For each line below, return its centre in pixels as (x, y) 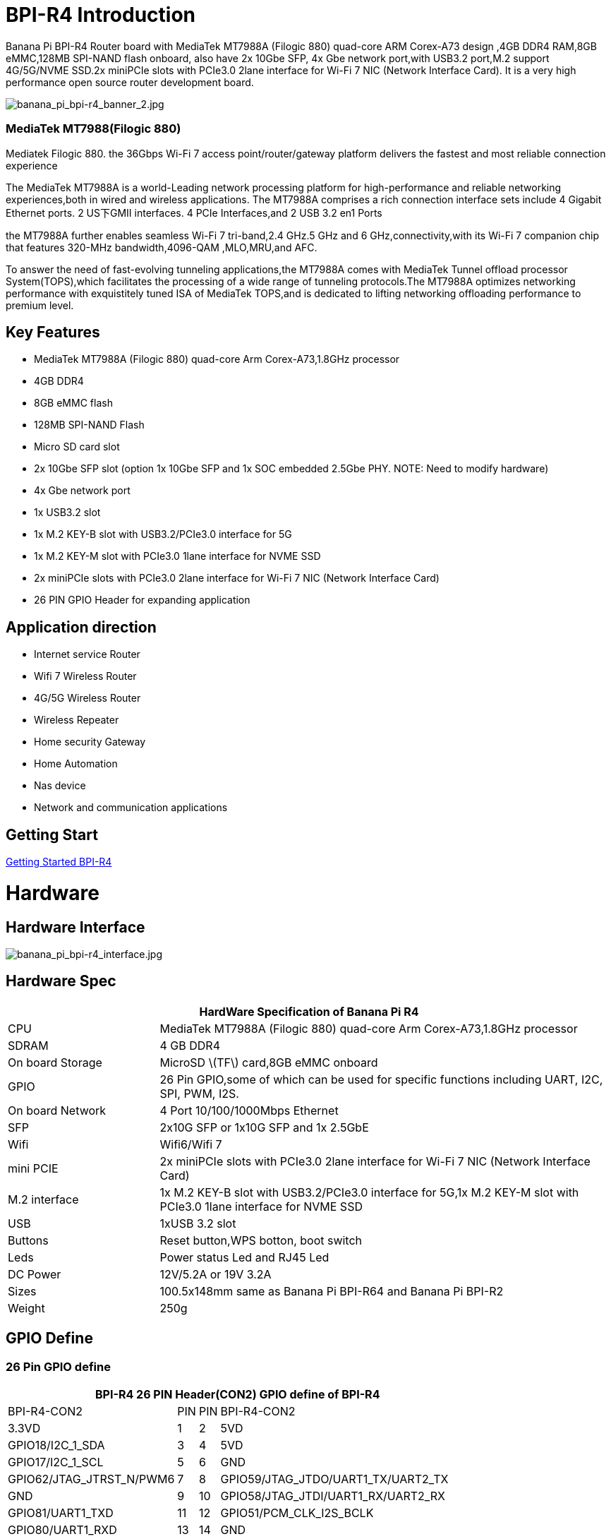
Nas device (60, 786)
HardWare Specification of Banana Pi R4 (309, 1011)
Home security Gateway (90, 742)
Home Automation (76, 764)
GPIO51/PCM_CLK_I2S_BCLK (297, 1513)
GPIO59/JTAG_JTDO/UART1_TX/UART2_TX (334, 1479)
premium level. (40, 305)
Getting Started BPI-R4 (59, 862)
